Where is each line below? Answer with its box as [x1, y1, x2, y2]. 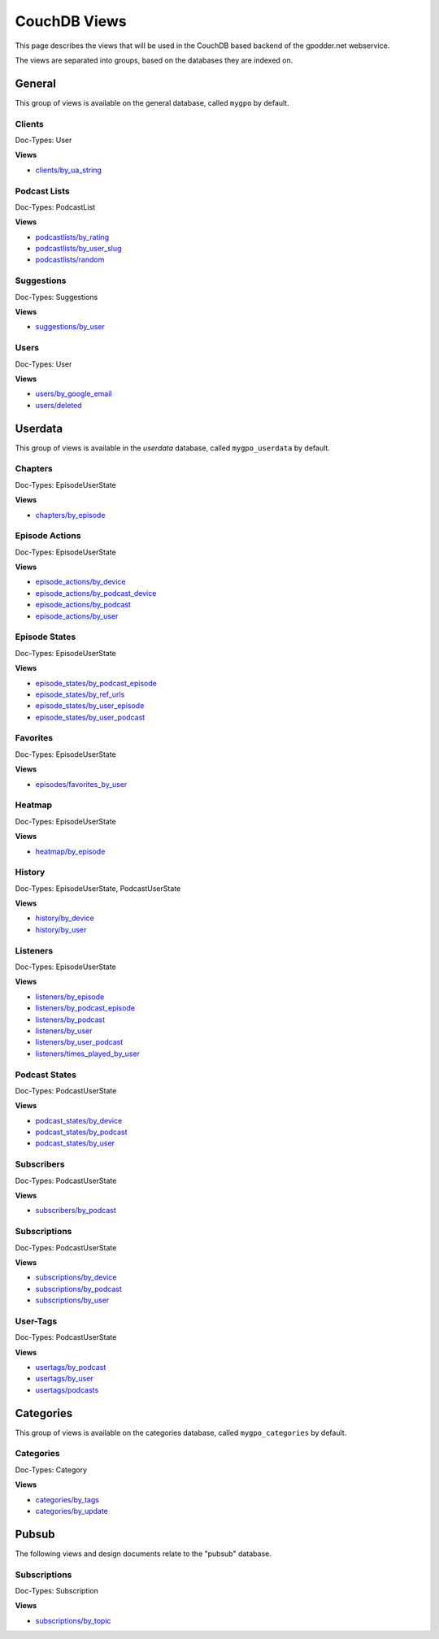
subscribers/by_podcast [35, 1206, 117, 1215]
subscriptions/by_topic [35, 1615, 111, 1625]
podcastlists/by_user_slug [35, 244, 122, 254]
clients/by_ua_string [35, 165, 102, 175]
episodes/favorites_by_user [35, 779, 128, 789]
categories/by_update [35, 1506, 109, 1515]
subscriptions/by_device [35, 1272, 117, 1282]
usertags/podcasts [35, 1385, 99, 1394]
